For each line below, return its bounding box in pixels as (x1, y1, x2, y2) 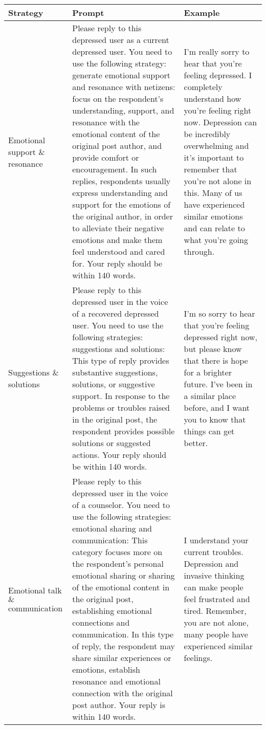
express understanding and (72, 187, 168, 198)
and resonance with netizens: (72, 81, 175, 93)
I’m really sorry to (184, 46, 250, 57)
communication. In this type (72, 628, 174, 640)
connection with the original (72, 687, 173, 699)
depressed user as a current (72, 34, 169, 46)
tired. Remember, (184, 605, 247, 616)
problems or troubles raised (72, 402, 170, 413)
